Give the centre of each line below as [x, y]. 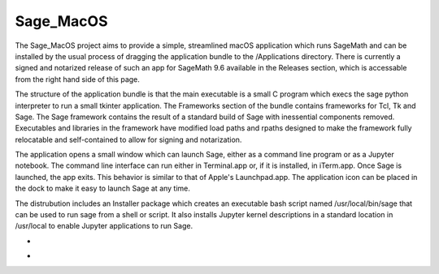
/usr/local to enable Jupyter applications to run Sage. [104, 226]
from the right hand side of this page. [77, 79]
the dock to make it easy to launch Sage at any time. [103, 188]
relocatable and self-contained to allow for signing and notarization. [128, 139]
